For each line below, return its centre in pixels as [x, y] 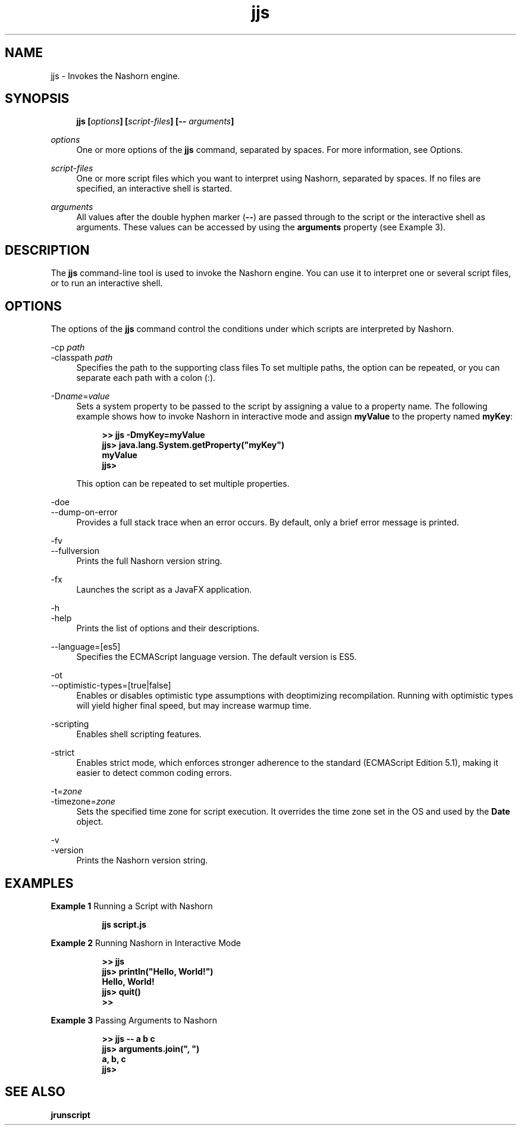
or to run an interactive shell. [107, 283]
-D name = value [80, 396]
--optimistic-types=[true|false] [111, 685]
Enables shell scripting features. [139, 734]
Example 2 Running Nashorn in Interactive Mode [146, 943]
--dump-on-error [84, 512]
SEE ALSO [35, 1092]
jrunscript [70, 1115]
